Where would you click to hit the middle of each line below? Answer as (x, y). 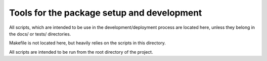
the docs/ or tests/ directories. (40, 34)
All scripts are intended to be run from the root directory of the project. (81, 52)
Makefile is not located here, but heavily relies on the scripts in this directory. (88, 43)
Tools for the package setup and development (106, 13)
